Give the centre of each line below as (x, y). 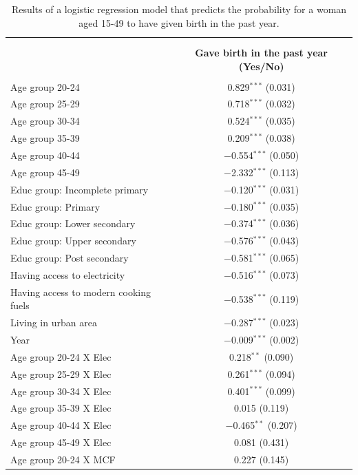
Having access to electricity (68, 274)
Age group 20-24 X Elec (61, 356)
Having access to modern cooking (81, 292)
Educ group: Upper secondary (73, 241)
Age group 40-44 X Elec (61, 425)
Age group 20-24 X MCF (63, 459)
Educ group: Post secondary (70, 258)
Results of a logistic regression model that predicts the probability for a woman (179, 9)
